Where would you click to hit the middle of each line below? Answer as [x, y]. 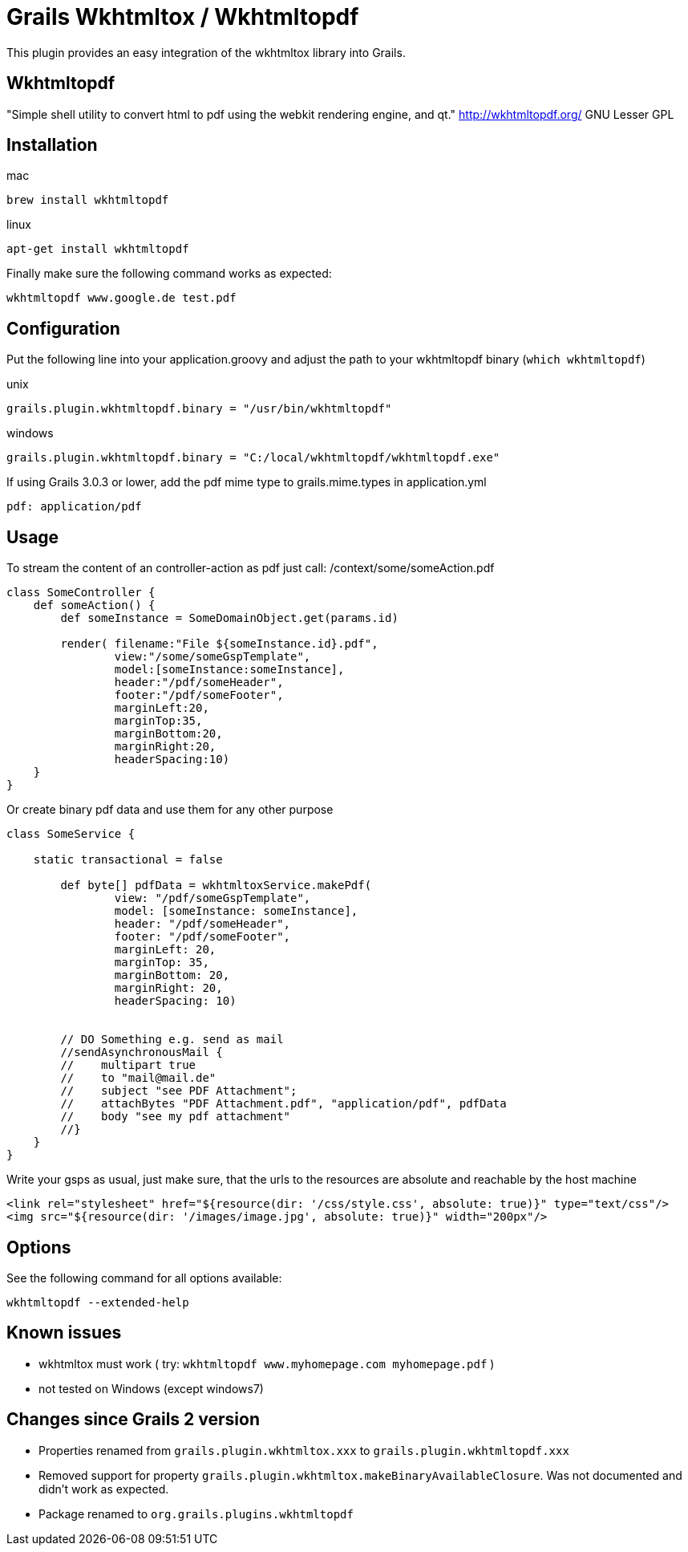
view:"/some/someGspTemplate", [212, 657]
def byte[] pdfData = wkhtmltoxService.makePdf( [216, 886]
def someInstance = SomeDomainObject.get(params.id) [229, 618]
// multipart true [128, 1065]
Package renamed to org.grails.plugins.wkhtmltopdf [196, 1513]
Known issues [64, 1333]
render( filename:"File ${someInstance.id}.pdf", [219, 644]
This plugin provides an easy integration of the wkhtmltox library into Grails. [206, 52]
